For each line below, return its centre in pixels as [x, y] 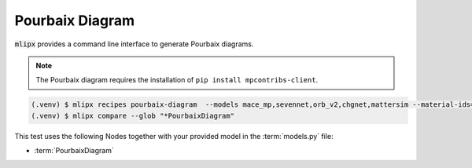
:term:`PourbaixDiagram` [74, 151]
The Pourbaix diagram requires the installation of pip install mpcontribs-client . [177, 80]
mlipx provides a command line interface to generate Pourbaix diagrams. [134, 44]
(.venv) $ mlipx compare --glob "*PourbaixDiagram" [133, 115]
